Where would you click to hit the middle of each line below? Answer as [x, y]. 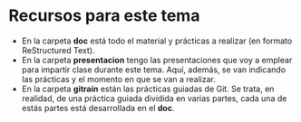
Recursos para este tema [104, 16]
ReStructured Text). [58, 50]
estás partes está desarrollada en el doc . [98, 108]
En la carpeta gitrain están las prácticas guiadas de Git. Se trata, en [148, 89]
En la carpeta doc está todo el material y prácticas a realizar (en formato [157, 41]
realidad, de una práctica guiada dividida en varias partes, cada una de [154, 98]
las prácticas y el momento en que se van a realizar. [119, 79]
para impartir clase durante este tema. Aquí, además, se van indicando [154, 70]
